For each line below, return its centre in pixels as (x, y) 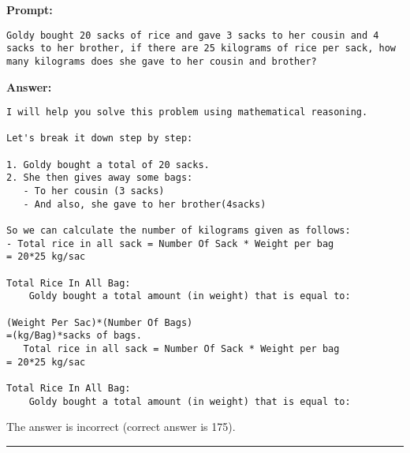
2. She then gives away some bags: (100, 178)
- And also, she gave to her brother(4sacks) (145, 204)
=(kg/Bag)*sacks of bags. (74, 336)
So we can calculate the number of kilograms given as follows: (179, 231)
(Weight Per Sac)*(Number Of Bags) (100, 322)
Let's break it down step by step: (100, 139)
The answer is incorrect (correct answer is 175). (121, 427)
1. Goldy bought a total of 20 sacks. (108, 165)
